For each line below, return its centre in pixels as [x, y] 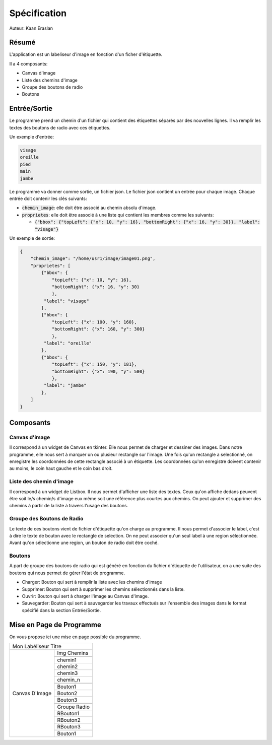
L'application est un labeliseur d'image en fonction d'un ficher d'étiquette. [86, 54]
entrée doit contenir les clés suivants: [48, 198]
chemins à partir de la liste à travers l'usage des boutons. [69, 506]
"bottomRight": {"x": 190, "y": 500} [98, 371]
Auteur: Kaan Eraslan [31, 28]
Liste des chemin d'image [42, 482]
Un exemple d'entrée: [32, 137]
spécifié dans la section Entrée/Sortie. [61, 610]
